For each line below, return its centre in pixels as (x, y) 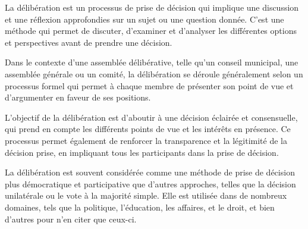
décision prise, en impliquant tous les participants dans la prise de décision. (142, 152)
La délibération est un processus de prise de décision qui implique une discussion (152, 7)
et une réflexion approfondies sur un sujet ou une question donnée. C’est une (144, 19)
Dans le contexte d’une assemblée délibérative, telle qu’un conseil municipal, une (152, 62)
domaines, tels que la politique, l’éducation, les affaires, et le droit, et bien (140, 207)
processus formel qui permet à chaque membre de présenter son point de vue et (149, 85)
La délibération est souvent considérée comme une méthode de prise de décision (150, 172)
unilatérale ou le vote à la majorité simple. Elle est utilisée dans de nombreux (146, 195)
